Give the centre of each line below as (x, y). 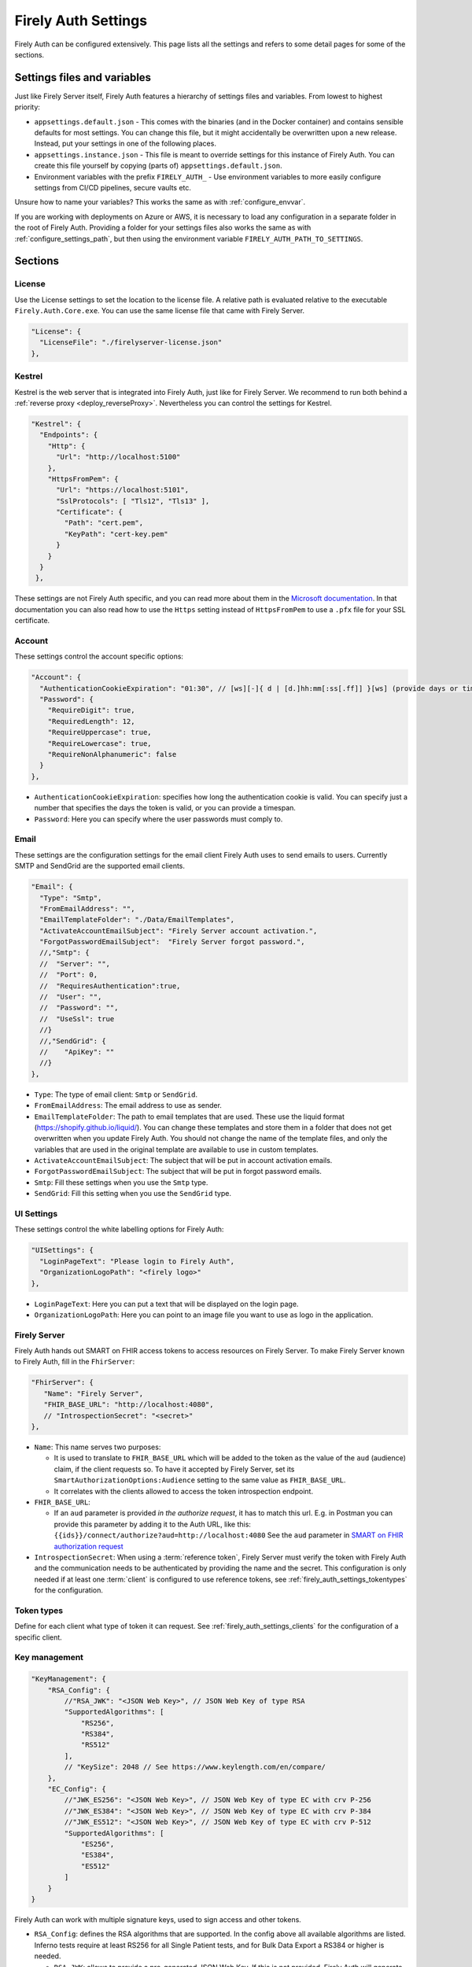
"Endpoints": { (69, 435)
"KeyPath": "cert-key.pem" (116, 534)
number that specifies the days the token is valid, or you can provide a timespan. (165, 808)
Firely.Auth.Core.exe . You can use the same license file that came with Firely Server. (160, 311)
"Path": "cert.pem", (104, 523)
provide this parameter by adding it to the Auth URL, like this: (153, 1524)
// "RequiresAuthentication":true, (110, 986)
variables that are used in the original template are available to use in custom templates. (176, 1150)
